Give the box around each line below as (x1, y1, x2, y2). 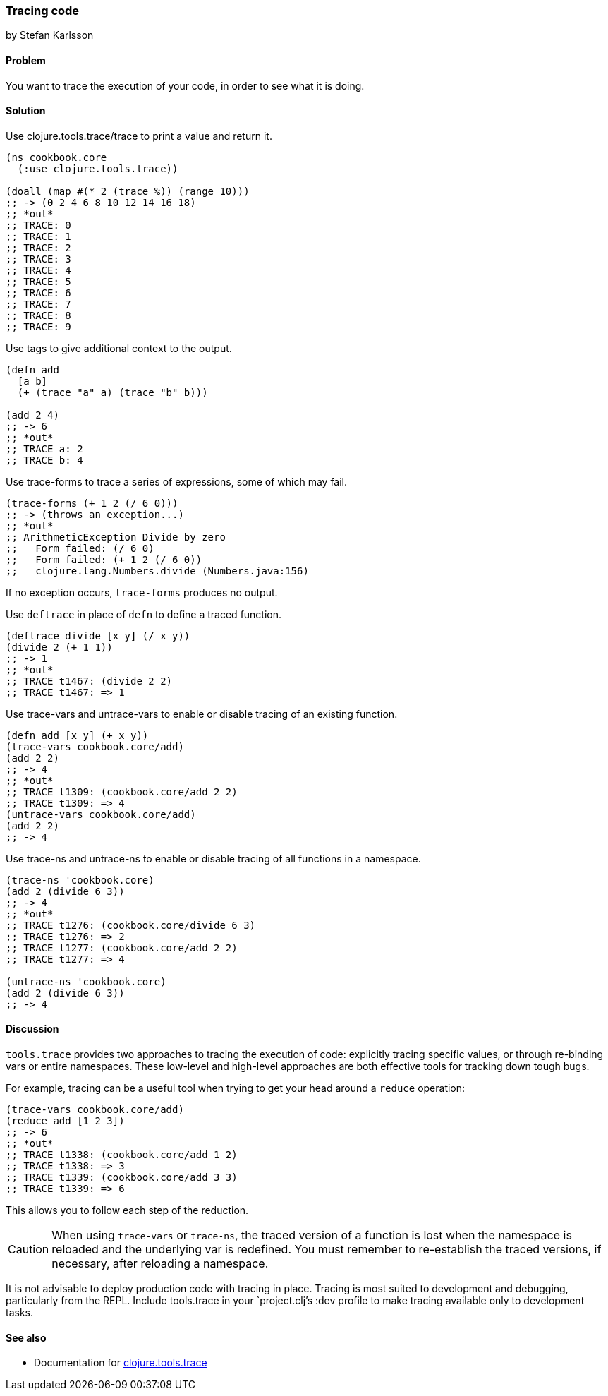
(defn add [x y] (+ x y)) (6, 729, 149, 741)
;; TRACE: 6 (6, 287, 71, 299)
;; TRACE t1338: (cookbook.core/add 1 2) (6, 1149, 238, 1161)
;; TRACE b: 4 (6, 454, 83, 466)
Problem (6, 54, 46, 66)
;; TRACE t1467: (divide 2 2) (6, 675, 173, 687)
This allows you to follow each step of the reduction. (6, 1204, 249, 1217)
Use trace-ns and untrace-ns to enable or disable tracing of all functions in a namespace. (6, 852, 421, 865)
